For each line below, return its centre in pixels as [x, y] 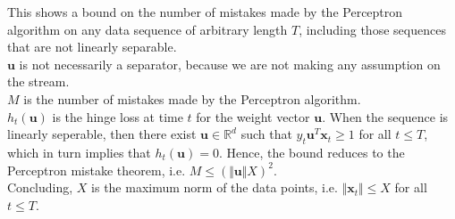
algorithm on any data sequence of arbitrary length [147, 29]
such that [266, 134]
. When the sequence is [385, 116]
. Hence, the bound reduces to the [312, 152]
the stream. [38, 81]
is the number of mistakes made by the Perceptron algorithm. [192, 98]
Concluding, [40, 187]
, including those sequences [372, 29]
